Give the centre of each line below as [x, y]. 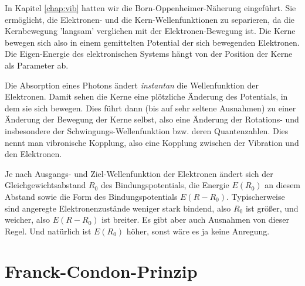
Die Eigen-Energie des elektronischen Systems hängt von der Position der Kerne [149, 54]
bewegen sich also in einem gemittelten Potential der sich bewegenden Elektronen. [152, 42]
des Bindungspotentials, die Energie [165, 185]
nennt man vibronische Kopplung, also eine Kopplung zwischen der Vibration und [152, 142]
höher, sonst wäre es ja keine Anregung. [198, 231]
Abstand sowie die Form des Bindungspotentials [91, 196]
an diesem [283, 185]
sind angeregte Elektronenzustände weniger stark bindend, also [118, 208]
